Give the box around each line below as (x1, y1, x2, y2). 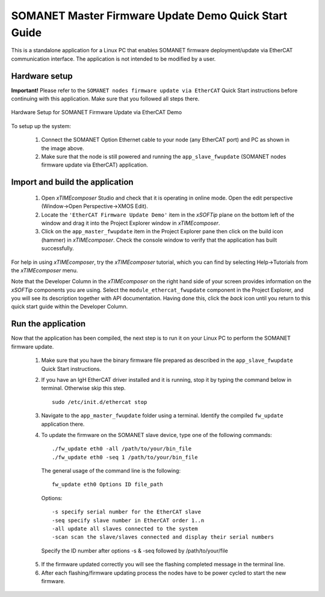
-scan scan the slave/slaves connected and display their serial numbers (52, 534, 274, 540)
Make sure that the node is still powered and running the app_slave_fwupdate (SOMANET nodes (41, 153, 286, 160)
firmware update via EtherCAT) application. (41, 161, 149, 168)
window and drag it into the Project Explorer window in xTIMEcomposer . (41, 219, 220, 227)
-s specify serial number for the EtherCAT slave (52, 509, 202, 515)
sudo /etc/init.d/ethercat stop (52, 399, 147, 405)
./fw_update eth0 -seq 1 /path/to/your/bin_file (52, 454, 198, 461)
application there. (41, 420, 85, 427)
